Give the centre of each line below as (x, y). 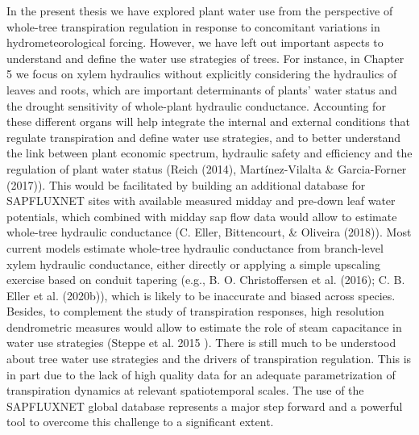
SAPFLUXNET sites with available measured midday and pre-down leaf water (201, 201)
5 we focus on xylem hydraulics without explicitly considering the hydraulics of (202, 74)
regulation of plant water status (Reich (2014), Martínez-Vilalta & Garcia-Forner (207, 168)
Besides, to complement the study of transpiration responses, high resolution (195, 311)
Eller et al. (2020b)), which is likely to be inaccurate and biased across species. (201, 295)
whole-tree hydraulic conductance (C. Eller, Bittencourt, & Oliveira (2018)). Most (209, 232)
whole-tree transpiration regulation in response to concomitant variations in (193, 26)
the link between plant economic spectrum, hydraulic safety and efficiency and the (209, 153)
